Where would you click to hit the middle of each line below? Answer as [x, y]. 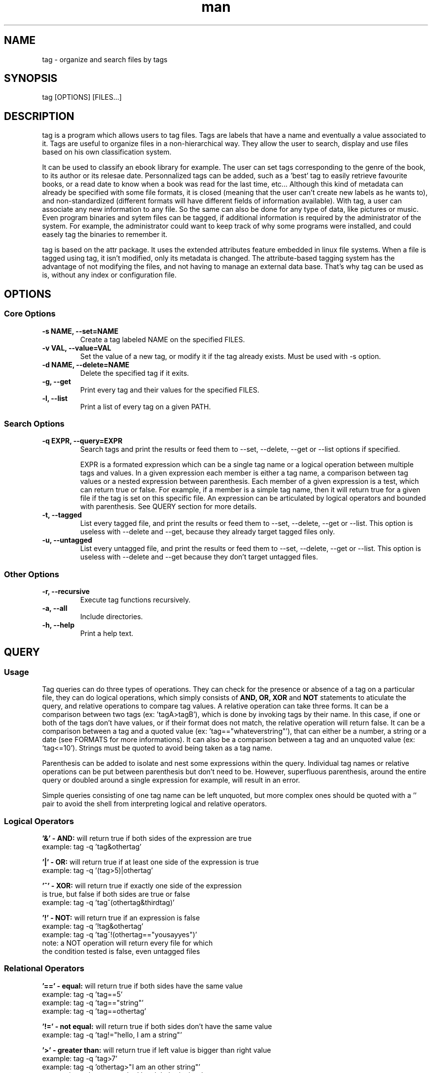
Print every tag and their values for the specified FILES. [170, 390]
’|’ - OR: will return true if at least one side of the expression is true [150, 862]
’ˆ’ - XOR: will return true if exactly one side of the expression [142, 885]
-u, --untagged [67, 540]
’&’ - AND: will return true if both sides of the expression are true [147, 838]
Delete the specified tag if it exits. [135, 373]
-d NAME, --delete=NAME [86, 364]
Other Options [32, 574]
